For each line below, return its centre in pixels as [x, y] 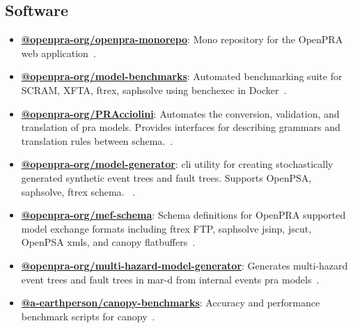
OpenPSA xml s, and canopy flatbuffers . [108, 242]
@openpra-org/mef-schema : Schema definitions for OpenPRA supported [183, 215]
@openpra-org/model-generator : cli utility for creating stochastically [177, 164]
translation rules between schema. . [97, 140]
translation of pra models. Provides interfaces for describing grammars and [181, 127]
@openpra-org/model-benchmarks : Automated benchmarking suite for [182, 76]
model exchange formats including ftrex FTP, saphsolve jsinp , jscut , [166, 228]
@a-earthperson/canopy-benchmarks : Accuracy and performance [171, 303]
